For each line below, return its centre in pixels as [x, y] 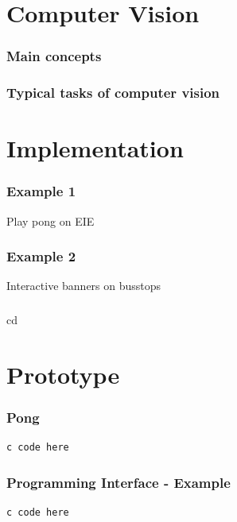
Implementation [95, 148]
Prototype [63, 374]
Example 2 [41, 256]
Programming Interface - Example [118, 482]
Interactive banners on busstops [84, 286]
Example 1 [41, 191]
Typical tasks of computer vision [113, 93]
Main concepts [54, 56]
